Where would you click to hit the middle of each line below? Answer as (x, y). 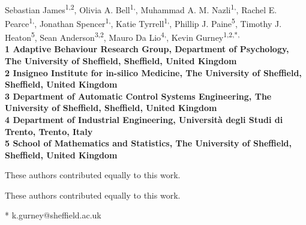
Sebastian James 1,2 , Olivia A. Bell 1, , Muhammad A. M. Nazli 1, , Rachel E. (141, 8)
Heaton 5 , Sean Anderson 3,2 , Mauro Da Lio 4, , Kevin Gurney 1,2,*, (122, 36)
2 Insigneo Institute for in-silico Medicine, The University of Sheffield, (153, 72)
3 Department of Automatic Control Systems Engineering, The (138, 96)
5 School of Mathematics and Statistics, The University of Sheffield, (148, 143)
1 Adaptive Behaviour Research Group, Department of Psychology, (147, 49)
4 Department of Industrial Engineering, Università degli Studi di (144, 119)
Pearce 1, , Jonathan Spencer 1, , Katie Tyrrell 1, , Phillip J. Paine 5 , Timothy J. (143, 22)
